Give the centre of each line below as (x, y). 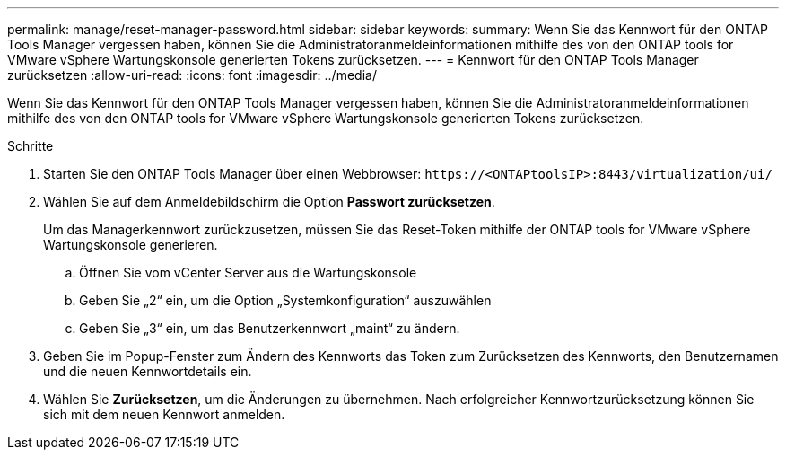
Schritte (31, 146)
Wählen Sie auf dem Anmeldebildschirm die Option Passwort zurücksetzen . (269, 202)
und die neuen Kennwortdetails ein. (148, 371)
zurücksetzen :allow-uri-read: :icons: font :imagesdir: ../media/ (192, 75)
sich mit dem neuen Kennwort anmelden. (164, 414)
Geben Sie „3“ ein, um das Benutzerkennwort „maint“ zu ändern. (270, 328)
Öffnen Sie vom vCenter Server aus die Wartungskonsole (248, 272)
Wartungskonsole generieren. (131, 245)
